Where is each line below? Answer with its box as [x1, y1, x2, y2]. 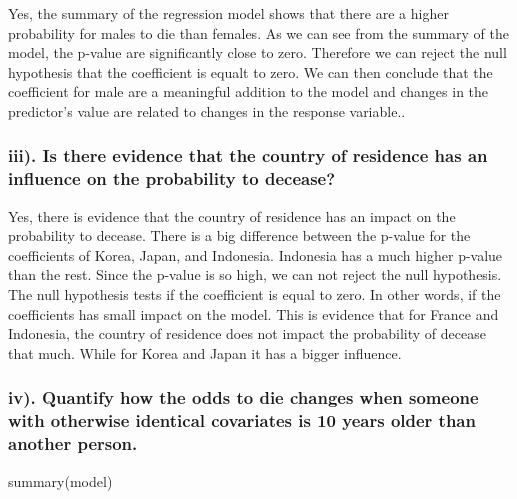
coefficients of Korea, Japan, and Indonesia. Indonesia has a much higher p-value [8, 244, 503, 265]
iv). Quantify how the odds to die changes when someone [8, 385, 479, 410]
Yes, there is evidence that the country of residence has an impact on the [8, 205, 456, 226]
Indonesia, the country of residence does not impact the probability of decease [8, 323, 486, 344]
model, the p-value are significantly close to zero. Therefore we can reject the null [8, 42, 507, 63]
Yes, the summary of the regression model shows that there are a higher [8, 3, 449, 23]
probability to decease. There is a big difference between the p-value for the [8, 225, 471, 246]
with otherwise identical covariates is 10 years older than [8, 408, 476, 433]
